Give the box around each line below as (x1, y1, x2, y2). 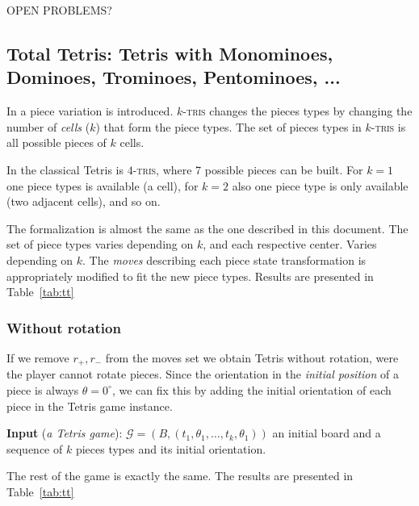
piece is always (6, 381, 79, 398)
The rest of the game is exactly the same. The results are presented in (6, 467, 354, 484)
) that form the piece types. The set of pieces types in (95, 118, 362, 135)
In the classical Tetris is (6, 161, 124, 178)
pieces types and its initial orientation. (75, 440, 266, 457)
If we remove (6, 349, 69, 366)
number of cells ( (6, 118, 90, 135)
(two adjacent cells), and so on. (6, 193, 161, 210)
